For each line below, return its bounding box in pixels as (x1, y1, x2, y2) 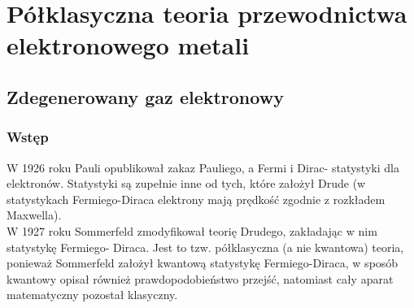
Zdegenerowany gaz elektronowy (7, 84, 284, 109)
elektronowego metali (7, 28, 250, 62)
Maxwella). (7, 206, 62, 223)
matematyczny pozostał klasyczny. (7, 286, 178, 303)
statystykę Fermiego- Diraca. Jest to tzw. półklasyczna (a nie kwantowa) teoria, (7, 238, 404, 255)
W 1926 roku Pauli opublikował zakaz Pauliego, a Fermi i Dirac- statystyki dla (7, 158, 399, 176)
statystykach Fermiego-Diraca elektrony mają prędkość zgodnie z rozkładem (7, 190, 386, 207)
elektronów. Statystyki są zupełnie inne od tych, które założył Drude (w (7, 175, 366, 192)
